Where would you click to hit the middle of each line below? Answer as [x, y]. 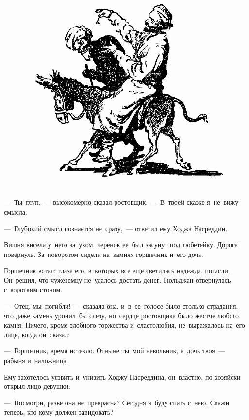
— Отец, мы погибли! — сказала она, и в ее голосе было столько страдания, [121, 306]
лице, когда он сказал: [37, 334]
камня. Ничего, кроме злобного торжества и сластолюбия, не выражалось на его [124, 325]
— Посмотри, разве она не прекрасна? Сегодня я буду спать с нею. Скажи [117, 402]
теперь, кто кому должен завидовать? [59, 412]
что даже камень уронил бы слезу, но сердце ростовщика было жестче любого [121, 315]
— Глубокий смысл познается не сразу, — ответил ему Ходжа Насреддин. [116, 228]
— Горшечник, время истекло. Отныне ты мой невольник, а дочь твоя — [115, 351]
